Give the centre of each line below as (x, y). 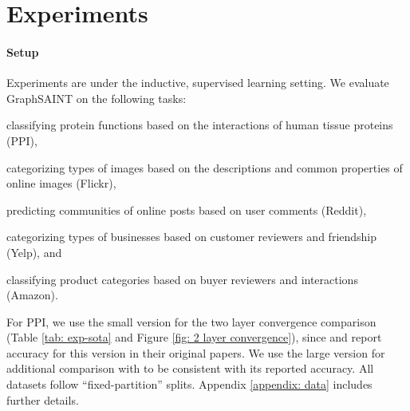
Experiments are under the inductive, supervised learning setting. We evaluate (198, 83)
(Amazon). (32, 295)
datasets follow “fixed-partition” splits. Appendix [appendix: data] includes (189, 384)
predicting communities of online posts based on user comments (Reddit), (187, 209)
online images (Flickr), (61, 183)
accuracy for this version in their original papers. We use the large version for (196, 352)
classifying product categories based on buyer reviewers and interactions (182, 279)
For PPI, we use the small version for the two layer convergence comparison (191, 321)
